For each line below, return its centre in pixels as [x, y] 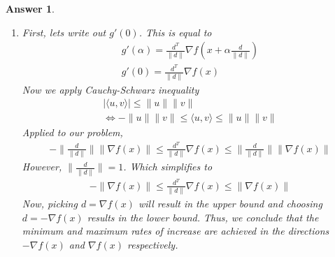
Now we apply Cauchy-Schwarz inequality [111, 89]
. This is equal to [175, 32]
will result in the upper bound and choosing [230, 204]
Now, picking [50, 204]
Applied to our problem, [72, 132]
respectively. [152, 244]
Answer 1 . [30, 8]
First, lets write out [64, 32]
